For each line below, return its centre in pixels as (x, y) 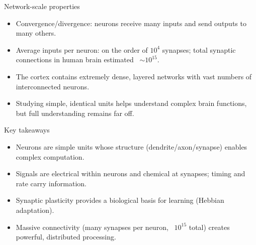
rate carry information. (51, 183)
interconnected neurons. (53, 86)
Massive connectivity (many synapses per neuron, (92, 227)
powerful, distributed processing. (66, 237)
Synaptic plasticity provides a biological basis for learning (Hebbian (120, 200)
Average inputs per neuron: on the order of (82, 49)
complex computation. (50, 156)
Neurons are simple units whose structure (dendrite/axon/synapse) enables (132, 146)
